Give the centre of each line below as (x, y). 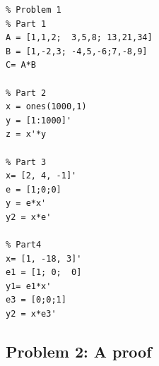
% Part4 (24, 245)
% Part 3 (26, 162)
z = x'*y (26, 134)
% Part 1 (26, 24)
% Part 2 (26, 93)
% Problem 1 (34, 10)
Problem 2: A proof (79, 352)
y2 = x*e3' (31, 314)
